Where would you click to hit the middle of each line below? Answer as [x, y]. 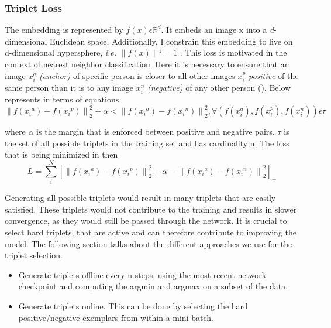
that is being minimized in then [61, 154]
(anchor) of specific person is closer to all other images [137, 75]
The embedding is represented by [64, 30]
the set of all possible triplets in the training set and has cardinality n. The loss [147, 143]
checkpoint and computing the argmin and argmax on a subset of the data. [153, 286]
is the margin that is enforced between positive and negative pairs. [156, 131]
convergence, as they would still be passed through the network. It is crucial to [146, 221]
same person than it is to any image [69, 88]
